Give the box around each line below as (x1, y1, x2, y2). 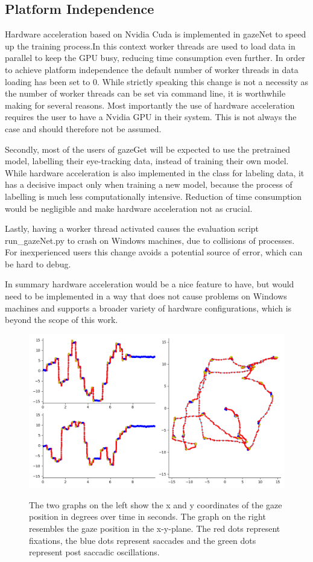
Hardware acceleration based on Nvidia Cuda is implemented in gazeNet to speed (5, 28, 306, 40)
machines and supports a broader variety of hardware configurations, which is (5, 301, 292, 314)
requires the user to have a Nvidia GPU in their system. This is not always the (5, 110, 297, 123)
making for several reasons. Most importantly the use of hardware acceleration (5, 98, 295, 111)
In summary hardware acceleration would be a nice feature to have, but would (5, 278, 294, 290)
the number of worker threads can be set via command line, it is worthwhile (5, 87, 286, 100)
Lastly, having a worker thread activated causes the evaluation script (5, 222, 259, 235)
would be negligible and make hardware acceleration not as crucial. (5, 202, 253, 214)
